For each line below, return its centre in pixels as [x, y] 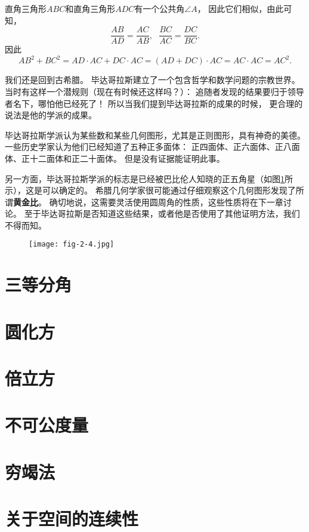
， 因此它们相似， [232, 8]
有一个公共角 [160, 8]
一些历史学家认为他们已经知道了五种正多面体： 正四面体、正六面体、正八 [148, 147]
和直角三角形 [90, 8]
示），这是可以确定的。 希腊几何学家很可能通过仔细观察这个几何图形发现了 [150, 190]
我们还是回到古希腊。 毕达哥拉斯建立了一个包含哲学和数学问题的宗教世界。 [152, 80]
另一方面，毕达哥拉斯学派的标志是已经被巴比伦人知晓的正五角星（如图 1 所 [149, 178]
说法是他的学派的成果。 [51, 115]
